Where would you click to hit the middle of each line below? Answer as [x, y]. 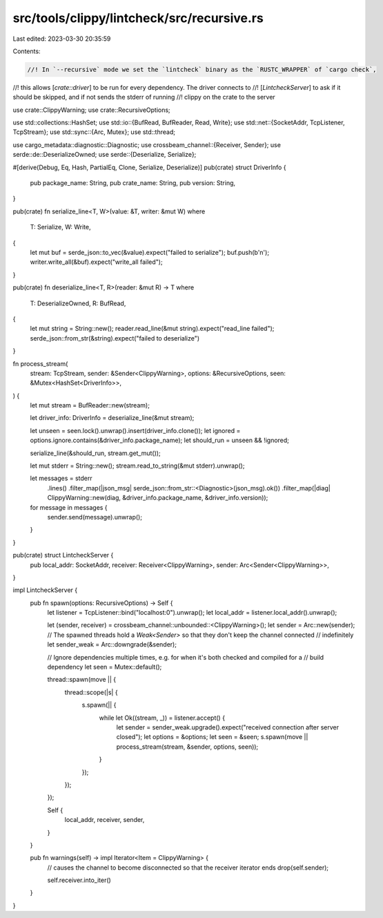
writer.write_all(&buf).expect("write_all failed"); [96, 262]
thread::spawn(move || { [82, 680]
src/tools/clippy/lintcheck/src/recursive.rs [138, 18]
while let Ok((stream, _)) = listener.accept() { [162, 718]
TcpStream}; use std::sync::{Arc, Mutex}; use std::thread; [94, 132]
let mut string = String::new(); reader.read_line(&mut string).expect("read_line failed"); [152, 329]
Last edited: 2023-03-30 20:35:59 [62, 39]
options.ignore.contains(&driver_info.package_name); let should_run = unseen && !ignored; [160, 440]
